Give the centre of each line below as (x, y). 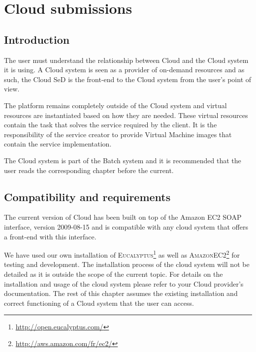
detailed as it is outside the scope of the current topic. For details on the (113, 274)
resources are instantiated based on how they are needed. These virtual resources (126, 115)
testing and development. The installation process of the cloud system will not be (127, 264)
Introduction (37, 39)
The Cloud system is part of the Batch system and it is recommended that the (123, 160)
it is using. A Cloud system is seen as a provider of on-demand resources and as (124, 70)
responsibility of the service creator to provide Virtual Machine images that (118, 134)
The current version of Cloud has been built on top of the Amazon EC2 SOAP (123, 217)
